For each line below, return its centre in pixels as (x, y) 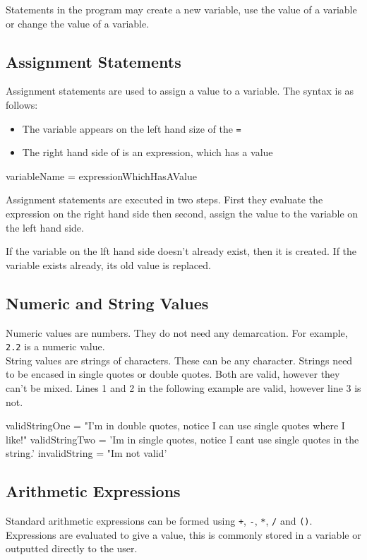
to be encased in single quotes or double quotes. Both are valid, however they (173, 374)
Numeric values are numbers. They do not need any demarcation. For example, (177, 332)
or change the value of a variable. (78, 23)
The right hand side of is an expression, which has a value (148, 152)
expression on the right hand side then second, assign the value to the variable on (182, 214)
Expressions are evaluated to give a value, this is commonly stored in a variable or (183, 534)
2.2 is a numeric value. (55, 346)
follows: (22, 104)
